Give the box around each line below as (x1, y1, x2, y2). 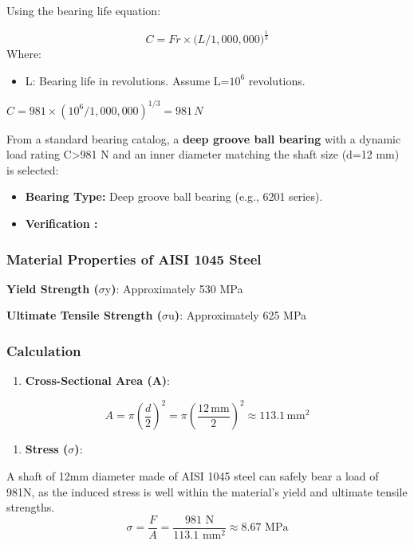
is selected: (6, 161, 59, 178)
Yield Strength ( (6, 280, 99, 296)
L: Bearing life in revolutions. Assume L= (25, 72, 230, 88)
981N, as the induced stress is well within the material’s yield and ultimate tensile (6, 483, 408, 500)
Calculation (6, 340, 81, 360)
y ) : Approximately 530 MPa (104, 280, 243, 296)
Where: (6, 45, 41, 61)
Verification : (25, 215, 98, 232)
